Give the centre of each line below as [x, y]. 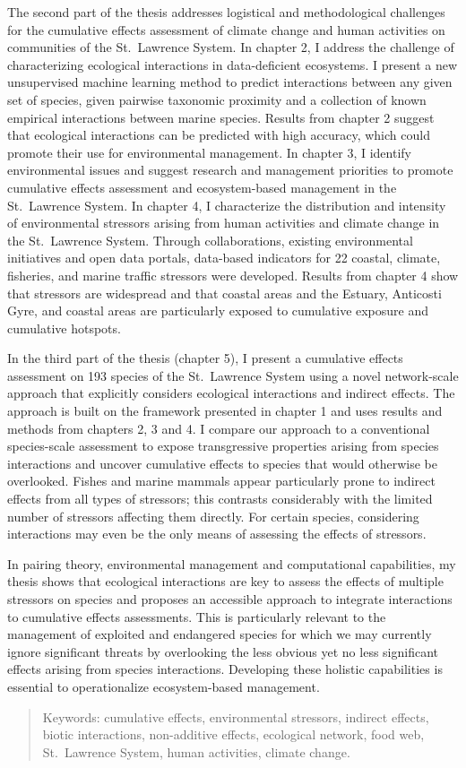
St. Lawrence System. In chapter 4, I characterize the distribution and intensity [227, 205]
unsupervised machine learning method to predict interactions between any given [230, 82]
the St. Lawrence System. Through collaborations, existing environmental [210, 240]
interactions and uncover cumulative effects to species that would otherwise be [222, 463]
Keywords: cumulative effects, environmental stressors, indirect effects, [236, 716]
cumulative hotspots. [64, 328]
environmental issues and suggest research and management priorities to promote [230, 170]
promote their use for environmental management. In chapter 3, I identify [209, 152]
